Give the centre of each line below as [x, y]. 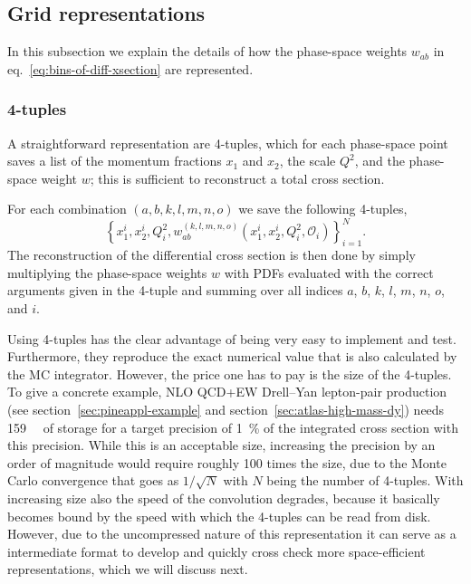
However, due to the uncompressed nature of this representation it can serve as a [232, 534]
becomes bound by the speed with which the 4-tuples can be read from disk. [219, 516]
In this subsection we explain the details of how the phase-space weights [207, 51]
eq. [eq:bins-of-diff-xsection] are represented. [130, 68]
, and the [380, 161]
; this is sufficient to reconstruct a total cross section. [237, 178]
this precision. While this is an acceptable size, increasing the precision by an [221, 445]
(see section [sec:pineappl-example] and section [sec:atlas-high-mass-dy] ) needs [226, 410]
